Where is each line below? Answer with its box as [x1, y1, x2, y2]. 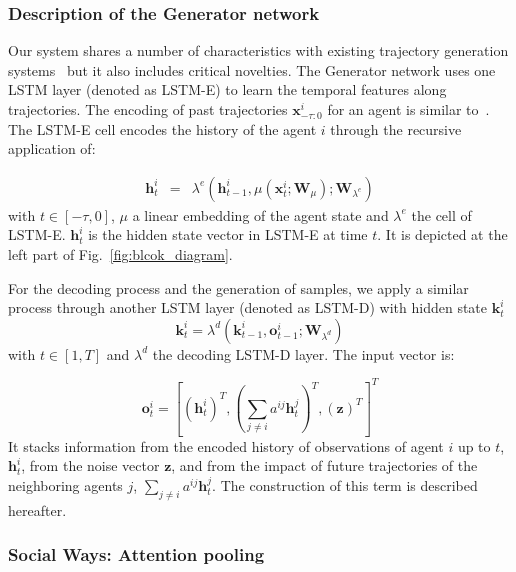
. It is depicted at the [377, 224, 508, 245]
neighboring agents [8, 474, 123, 495]
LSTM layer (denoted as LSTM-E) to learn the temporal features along [8, 79, 447, 100]
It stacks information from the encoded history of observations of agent [8, 435, 444, 456]
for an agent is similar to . [327, 99, 490, 119]
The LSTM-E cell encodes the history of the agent [8, 118, 317, 139]
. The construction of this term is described [212, 474, 478, 495]
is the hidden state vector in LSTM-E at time [88, 224, 368, 245]
